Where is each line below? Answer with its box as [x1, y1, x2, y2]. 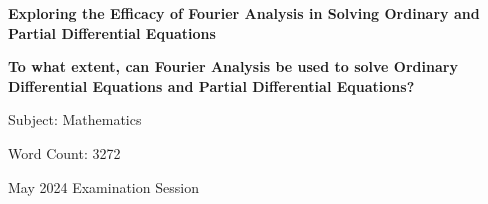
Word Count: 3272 [8, 142, 121, 163]
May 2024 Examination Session [8, 176, 199, 197]
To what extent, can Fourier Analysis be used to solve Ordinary [8, 56, 458, 77]
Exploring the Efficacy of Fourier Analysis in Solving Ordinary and [8, 3, 480, 23]
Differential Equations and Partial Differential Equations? [8, 75, 415, 96]
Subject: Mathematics [8, 109, 142, 130]
